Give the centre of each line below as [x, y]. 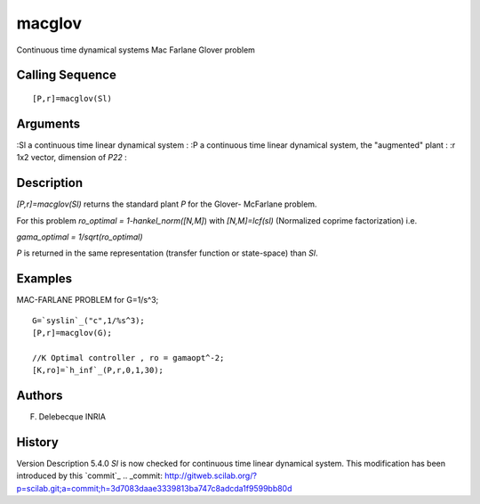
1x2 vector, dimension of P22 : [72, 158]
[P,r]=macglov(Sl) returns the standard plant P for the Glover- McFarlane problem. [167, 204]
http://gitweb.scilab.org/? [211, 476]
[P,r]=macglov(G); [72, 333]
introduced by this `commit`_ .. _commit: [90, 476]
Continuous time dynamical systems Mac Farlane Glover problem [136, 50]
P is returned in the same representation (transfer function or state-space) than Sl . [167, 253]
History [38, 442]
